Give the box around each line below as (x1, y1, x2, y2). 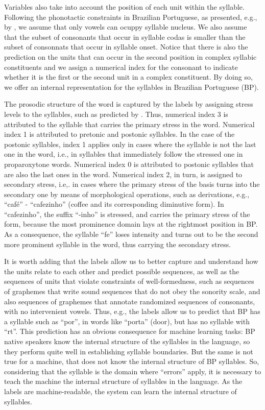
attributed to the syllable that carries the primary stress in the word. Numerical (4, 118, 255, 129)
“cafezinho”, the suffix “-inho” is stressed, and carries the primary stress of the (4, 208, 250, 219)
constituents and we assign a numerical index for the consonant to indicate (4, 61, 238, 72)
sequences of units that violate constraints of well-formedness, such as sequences (4, 276, 254, 286)
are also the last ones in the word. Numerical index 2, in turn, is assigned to (4, 168, 243, 179)
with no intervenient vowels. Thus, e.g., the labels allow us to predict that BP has (4, 306, 260, 317)
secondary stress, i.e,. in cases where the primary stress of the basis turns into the (4, 179, 260, 189)
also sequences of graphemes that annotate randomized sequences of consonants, (4, 296, 255, 306)
